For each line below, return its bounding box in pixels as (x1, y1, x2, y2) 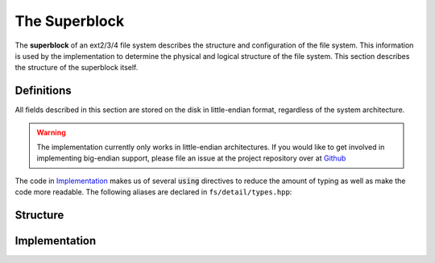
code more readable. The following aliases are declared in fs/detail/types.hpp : (14, 187, 292, 197)
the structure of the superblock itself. (14, 63, 139, 73)
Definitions (14, 84, 72, 98)
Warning (36, 127, 66, 137)
